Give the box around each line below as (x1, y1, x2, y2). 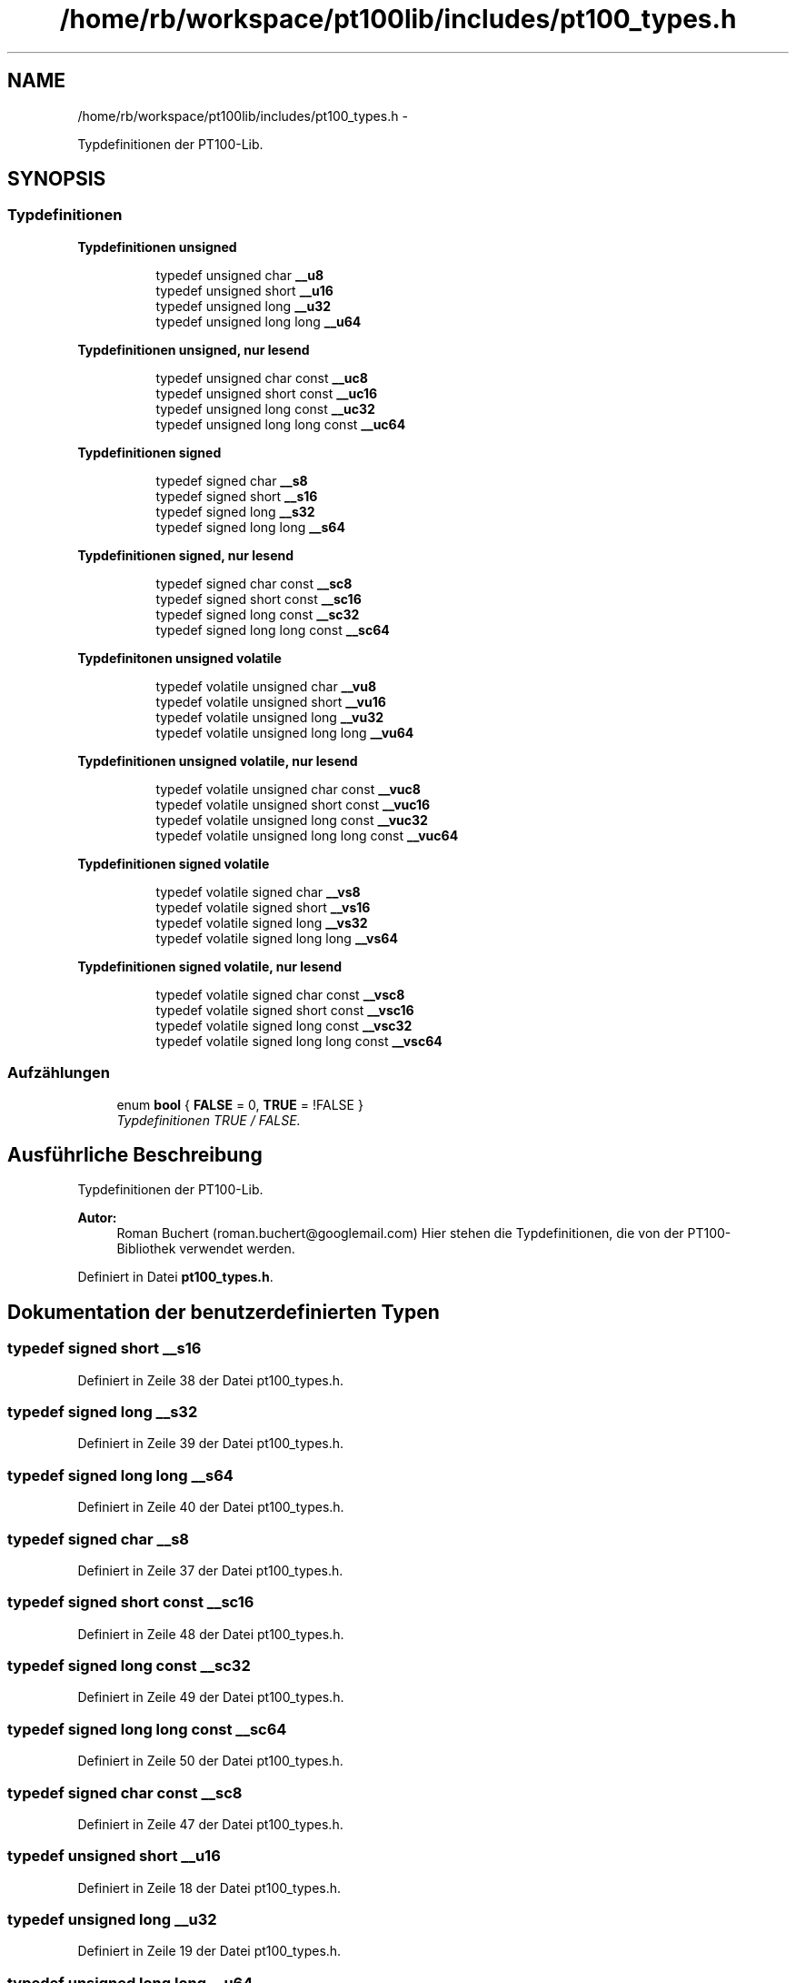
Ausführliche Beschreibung (7, 1142, 263, 1166)
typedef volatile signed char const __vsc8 (155, 986, 405, 1002)
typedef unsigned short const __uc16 (155, 385, 378, 401)
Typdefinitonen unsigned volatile (77, 649, 282, 666)
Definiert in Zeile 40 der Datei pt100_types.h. (77, 1499, 344, 1515)
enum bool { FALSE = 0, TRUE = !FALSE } (116, 1096, 363, 1112)
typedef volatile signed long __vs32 (155, 914, 368, 931)
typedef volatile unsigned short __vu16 (155, 693, 386, 710)
